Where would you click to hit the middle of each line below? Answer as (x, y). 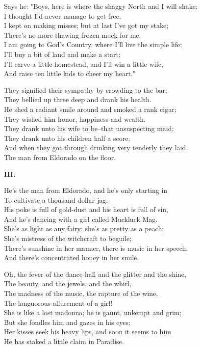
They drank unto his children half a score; (67, 138)
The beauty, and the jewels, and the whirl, (68, 283)
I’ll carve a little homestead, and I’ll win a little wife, (84, 64)
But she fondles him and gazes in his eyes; (67, 322)
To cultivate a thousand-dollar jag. (56, 200)
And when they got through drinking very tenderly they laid (95, 147)
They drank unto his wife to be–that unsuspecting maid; (89, 128)
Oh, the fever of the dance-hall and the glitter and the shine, (95, 274)
